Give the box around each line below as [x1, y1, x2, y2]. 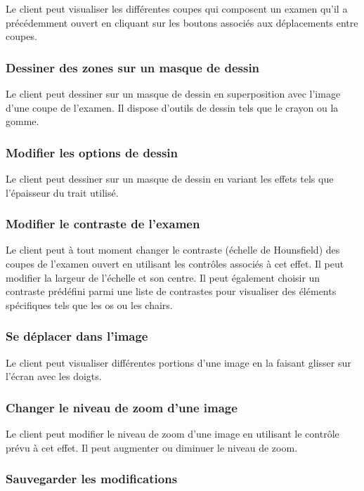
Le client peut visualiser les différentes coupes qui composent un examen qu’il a [6, 1, 348, 15]
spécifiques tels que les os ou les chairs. [6, 297, 173, 312]
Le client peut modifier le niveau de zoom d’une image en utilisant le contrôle [6, 426, 339, 440]
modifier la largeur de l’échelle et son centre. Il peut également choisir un [6, 270, 320, 284]
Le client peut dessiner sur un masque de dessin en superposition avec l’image [6, 86, 341, 100]
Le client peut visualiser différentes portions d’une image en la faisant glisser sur [6, 355, 351, 369]
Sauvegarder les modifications [6, 470, 178, 487]
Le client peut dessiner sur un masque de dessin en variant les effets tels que [6, 171, 334, 185]
